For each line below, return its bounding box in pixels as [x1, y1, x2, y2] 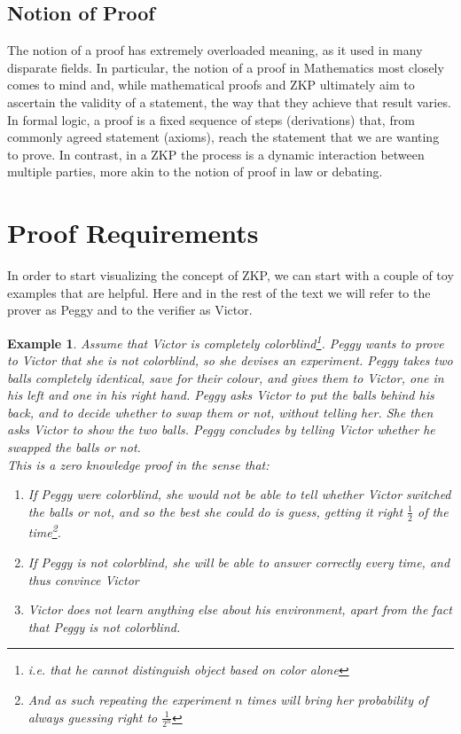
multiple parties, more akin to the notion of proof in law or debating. [7, 162, 383, 181]
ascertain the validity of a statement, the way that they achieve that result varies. [7, 92, 451, 111]
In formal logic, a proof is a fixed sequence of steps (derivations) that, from [7, 110, 415, 129]
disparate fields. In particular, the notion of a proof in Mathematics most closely [7, 58, 444, 76]
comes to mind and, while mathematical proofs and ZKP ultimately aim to [7, 75, 415, 94]
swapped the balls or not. [7, 438, 141, 457]
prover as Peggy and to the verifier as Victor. [7, 301, 253, 319]
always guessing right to [27, 707, 158, 726]
